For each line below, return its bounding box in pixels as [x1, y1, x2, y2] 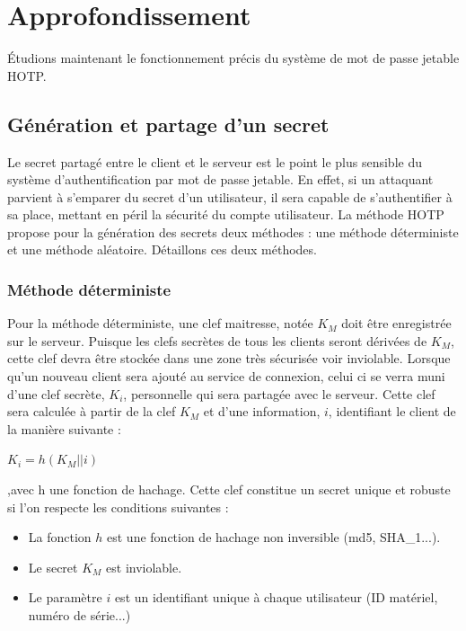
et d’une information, [203, 402, 321, 421]
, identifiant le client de [328, 402, 456, 421]
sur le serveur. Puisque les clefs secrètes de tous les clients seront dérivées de [7, 331, 427, 350]
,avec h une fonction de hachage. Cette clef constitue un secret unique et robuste [7, 480, 451, 499]
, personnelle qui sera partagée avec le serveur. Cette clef [123, 384, 435, 403]
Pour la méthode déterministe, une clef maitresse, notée [7, 314, 313, 333]
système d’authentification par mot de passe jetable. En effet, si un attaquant [7, 170, 434, 189]
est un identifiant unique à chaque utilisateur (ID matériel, [114, 588, 438, 607]
